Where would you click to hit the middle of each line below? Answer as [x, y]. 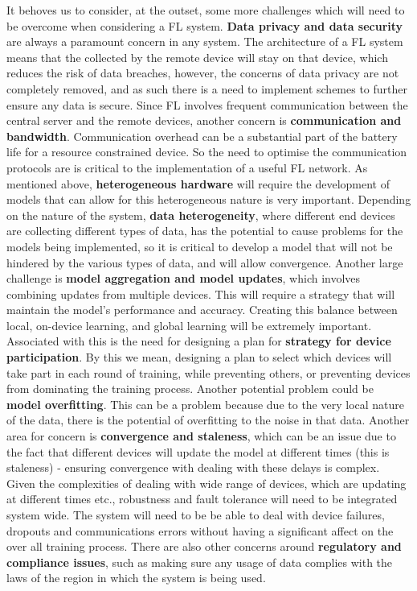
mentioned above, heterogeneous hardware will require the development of [198, 183]
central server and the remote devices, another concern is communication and [204, 120]
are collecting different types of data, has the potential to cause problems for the [205, 231]
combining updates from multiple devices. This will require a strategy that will [201, 293]
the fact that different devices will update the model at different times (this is [198, 451]
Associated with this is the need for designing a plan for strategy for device [199, 341]
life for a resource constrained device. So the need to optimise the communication [207, 152]
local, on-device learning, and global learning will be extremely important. [189, 325]
